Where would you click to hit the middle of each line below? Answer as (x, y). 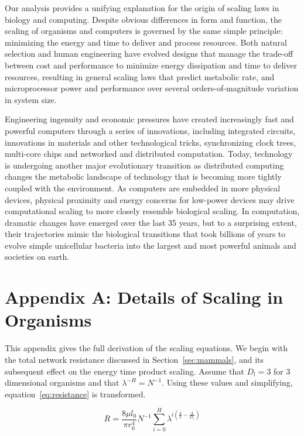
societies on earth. (37, 257)
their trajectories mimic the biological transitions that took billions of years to (145, 234)
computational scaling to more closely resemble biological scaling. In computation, (152, 211)
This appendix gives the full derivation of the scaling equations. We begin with (146, 348)
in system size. (31, 99)
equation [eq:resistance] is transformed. (75, 394)
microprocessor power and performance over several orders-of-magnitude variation (152, 88)
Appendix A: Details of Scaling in (144, 297)
